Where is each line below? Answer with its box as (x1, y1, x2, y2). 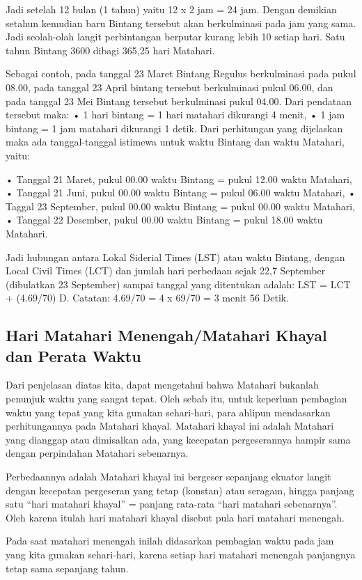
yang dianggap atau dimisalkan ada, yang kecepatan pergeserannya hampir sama (6, 432, 351, 446)
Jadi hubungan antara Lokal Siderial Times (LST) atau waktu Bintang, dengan (6, 249, 345, 264)
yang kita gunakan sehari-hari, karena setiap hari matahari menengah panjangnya (6, 547, 356, 561)
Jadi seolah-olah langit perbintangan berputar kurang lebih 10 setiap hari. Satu (6, 29, 345, 44)
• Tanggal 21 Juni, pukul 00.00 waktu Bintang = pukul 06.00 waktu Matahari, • (6, 185, 356, 200)
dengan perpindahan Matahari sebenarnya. (6, 446, 189, 460)
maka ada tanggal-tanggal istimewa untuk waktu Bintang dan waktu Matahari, (6, 134, 345, 149)
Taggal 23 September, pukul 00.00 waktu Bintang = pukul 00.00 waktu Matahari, (6, 198, 355, 213)
